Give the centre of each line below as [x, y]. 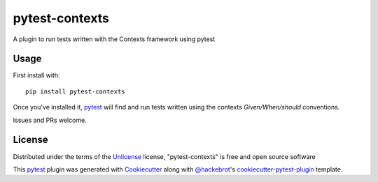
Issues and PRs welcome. [50, 120]
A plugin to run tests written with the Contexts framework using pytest [114, 39]
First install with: [36, 75]
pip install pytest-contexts [75, 91]
